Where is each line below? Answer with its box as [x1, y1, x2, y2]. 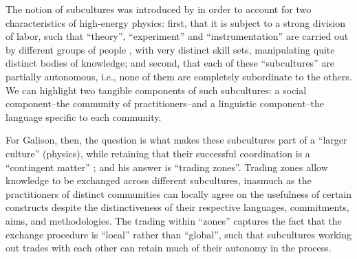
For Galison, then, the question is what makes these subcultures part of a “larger [6, 133, 347, 147]
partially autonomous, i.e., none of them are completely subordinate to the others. [6, 69, 352, 83]
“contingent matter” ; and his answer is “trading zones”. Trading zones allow [6, 159, 328, 174]
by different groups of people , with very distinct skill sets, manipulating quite [6, 42, 335, 56]
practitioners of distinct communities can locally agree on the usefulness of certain [6, 186, 352, 201]
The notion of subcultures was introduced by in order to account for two [6, 2, 312, 16]
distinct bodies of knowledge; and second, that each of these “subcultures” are [6, 56, 335, 70]
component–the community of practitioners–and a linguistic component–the [6, 96, 325, 111]
